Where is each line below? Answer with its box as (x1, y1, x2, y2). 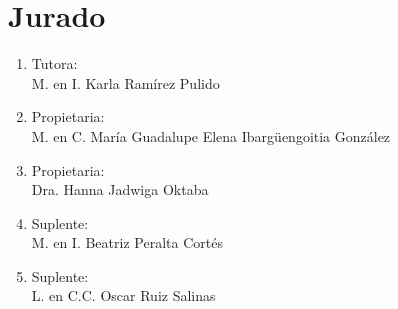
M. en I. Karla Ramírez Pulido (31, 72, 220, 93)
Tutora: (31, 53, 78, 74)
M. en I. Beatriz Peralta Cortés (31, 232, 223, 253)
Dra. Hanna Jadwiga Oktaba (31, 179, 209, 200)
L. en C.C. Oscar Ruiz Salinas (31, 285, 216, 306)
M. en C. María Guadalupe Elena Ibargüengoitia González (31, 125, 391, 146)
